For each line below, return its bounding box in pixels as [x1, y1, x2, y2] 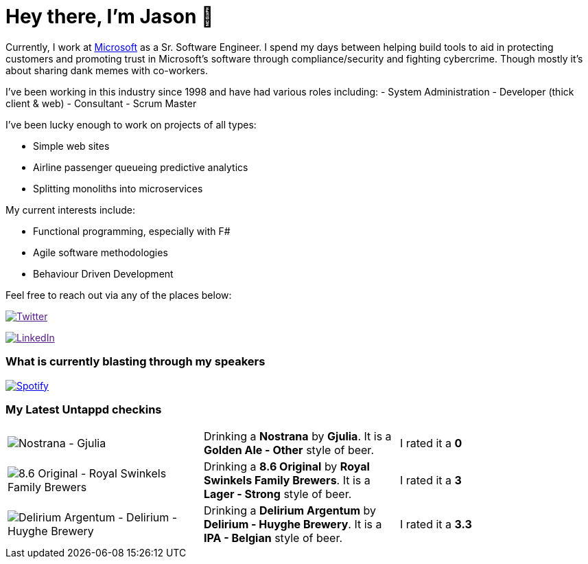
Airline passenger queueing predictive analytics [33, 161, 248, 173]
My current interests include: [5, 203, 135, 216]
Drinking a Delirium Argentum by [203, 504, 377, 518]
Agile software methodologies [33, 246, 168, 258]
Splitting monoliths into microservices [33, 182, 203, 194]
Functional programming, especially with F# [33, 225, 231, 237]
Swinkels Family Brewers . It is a [203, 473, 371, 488]
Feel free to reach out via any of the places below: [5, 289, 232, 301]
